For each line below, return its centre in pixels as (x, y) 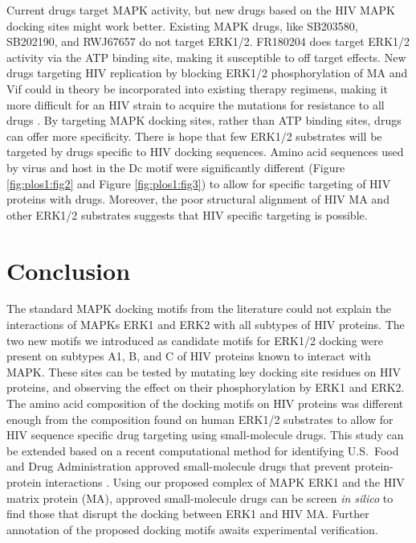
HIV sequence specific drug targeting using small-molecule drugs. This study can (205, 435)
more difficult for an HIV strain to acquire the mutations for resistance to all (196, 104)
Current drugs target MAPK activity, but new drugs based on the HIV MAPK (201, 10)
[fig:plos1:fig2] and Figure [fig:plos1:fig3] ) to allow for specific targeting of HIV (199, 183)
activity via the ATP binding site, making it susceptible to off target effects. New (206, 57)
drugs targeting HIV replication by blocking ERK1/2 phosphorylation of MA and (207, 73)
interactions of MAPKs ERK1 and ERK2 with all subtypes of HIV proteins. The (206, 325)
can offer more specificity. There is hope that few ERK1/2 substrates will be (194, 136)
